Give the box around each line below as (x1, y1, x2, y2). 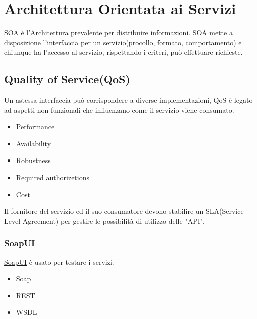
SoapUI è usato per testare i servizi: (4, 256, 114, 267)
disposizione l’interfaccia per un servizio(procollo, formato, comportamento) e (4, 37, 242, 47)
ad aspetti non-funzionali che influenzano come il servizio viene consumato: (4, 104, 234, 115)
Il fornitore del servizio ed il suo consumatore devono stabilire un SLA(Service (4, 206, 244, 216)
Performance (16, 121, 55, 132)
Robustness (16, 155, 51, 166)
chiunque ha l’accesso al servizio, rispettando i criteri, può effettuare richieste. (4, 47, 243, 57)
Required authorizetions (16, 172, 89, 183)
